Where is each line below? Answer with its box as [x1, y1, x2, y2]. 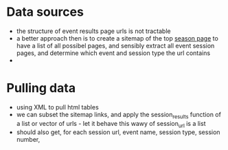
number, [16, 136, 41, 144]
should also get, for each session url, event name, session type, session [16, 128, 220, 136]
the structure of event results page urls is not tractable [16, 27, 171, 35]
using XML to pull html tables [16, 103, 99, 111]
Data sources [6, 4, 84, 20]
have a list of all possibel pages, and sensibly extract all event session [16, 41, 215, 50]
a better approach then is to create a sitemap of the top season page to [16, 34, 219, 42]
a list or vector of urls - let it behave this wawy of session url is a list [16, 119, 206, 129]
